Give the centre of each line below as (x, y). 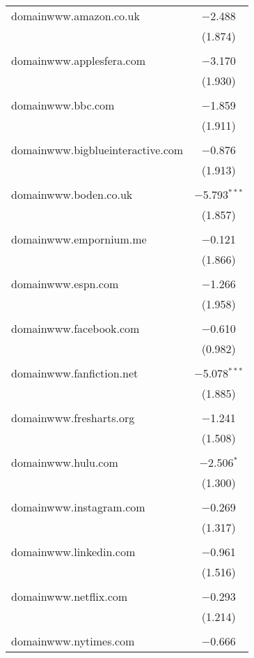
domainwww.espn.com (65, 284)
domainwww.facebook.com (76, 328)
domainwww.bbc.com (63, 105)
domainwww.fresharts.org (73, 418)
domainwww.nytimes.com (73, 641)
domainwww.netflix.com (70, 596)
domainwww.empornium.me (79, 239)
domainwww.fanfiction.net (75, 373)
